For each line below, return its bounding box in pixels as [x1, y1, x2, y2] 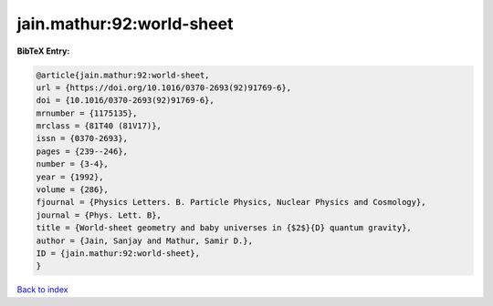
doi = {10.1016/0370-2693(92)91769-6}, [36, 96, 215, 106]
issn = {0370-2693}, [36, 133, 128, 144]
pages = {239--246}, [36, 146, 128, 157]
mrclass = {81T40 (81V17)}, [36, 121, 162, 131]
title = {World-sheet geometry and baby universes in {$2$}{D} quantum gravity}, [36, 223, 413, 233]
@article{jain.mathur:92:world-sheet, [36, 69, 210, 80]
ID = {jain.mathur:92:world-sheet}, [36, 249, 201, 259]
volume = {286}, [36, 185, 110, 195]
